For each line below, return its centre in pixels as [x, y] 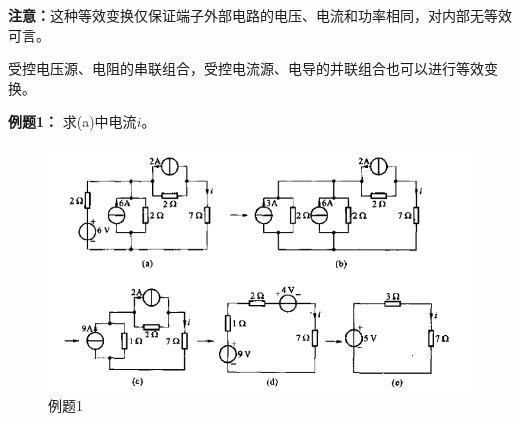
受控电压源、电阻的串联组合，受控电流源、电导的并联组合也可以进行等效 [246, 68]
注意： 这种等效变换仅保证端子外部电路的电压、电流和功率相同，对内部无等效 [260, 15]
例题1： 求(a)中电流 [72, 121]
